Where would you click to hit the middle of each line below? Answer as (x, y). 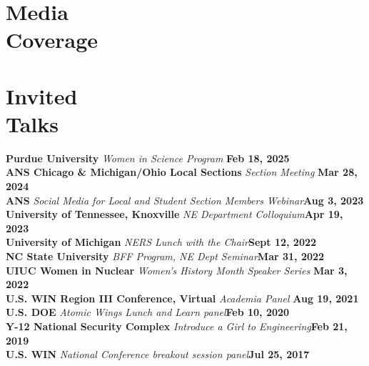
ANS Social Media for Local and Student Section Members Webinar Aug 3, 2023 (185, 200)
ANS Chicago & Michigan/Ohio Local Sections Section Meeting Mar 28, (182, 172)
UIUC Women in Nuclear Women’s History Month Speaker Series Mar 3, (177, 270)
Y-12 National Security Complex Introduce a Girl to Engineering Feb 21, (177, 326)
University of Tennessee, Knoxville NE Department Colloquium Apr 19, (175, 214)
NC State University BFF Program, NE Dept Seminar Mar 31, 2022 (165, 256)
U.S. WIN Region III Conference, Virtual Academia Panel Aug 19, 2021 (182, 298)
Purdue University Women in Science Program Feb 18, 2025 (148, 158)
